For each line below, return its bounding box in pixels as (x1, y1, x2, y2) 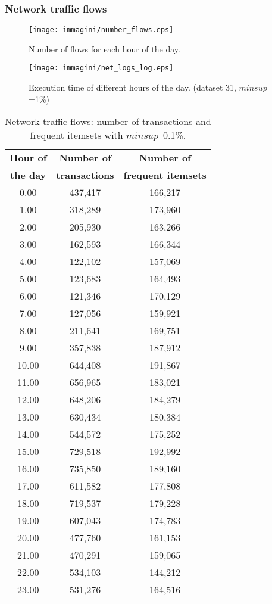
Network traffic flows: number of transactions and (5, 114, 211, 129)
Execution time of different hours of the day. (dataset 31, (29, 81, 236, 94)
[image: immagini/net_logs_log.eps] (29, 64, 174, 73)
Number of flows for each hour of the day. (29, 42, 180, 55)
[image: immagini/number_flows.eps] (29, 26, 174, 35)
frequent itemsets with (30, 128, 123, 142)
